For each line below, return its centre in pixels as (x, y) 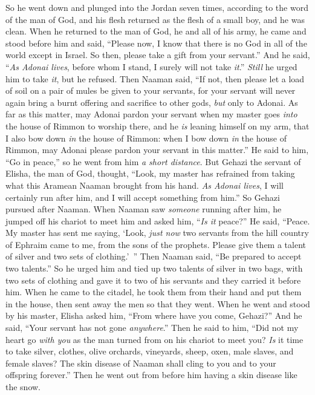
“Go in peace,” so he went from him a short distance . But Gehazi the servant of (153, 161)
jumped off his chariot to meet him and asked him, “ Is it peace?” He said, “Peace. (158, 220)
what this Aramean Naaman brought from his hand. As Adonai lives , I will (145, 185)
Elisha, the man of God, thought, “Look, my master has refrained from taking (150, 173)
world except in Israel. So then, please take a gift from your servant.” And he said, (158, 55)
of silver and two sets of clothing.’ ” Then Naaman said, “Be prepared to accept (154, 256)
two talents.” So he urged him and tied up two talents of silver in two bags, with (154, 268)
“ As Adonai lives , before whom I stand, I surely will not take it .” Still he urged (151, 66)
